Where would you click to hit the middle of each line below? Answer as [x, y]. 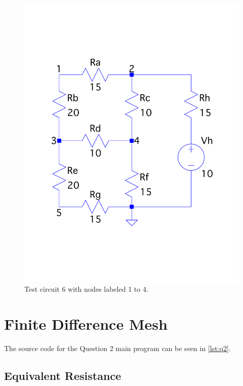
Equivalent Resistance [63, 376]
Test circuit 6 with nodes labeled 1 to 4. [86, 289]
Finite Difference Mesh [86, 324]
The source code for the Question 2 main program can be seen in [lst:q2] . [117, 348]
